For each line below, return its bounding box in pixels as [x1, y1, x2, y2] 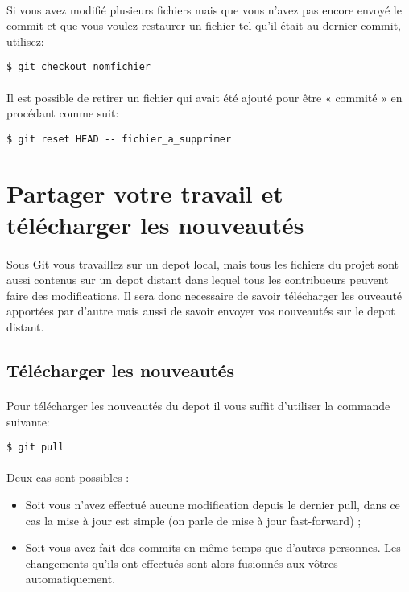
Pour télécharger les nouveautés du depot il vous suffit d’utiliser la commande [6, 397, 390, 413]
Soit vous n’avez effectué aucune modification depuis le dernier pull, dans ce [25, 496, 400, 512]
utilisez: [6, 32, 44, 49]
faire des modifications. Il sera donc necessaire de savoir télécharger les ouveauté [6, 286, 403, 303]
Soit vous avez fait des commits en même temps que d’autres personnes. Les [25, 539, 401, 556]
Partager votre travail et [6, 176, 283, 209]
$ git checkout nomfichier [6, 61, 151, 73]
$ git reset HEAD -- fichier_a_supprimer [6, 133, 232, 145]
